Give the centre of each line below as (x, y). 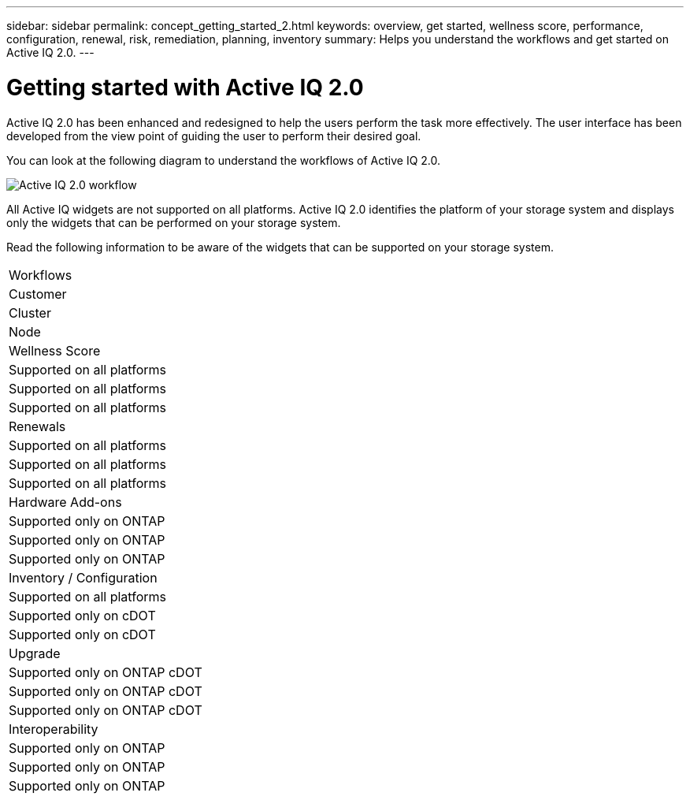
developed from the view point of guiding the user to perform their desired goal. (214, 136)
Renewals (37, 426)
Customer (38, 294)
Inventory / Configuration (83, 577)
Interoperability (54, 729)
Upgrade (35, 653)
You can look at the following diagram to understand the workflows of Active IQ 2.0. (224, 160)
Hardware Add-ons (65, 502)
